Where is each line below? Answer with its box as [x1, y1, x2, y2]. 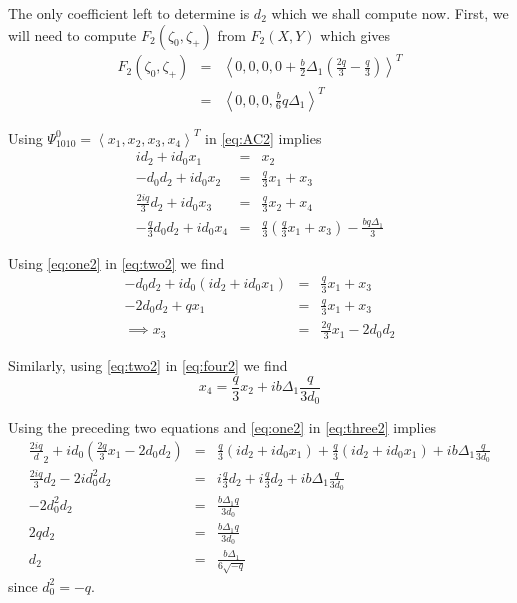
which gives [320, 24, 391, 45]
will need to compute [8, 24, 137, 45]
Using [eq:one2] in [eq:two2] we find [8, 252, 225, 273]
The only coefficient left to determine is [8, 3, 250, 23]
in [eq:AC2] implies [205, 127, 322, 148]
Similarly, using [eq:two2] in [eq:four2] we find [8, 354, 288, 375]
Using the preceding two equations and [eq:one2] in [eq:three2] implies [8, 417, 437, 438]
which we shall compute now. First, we [271, 3, 509, 23]
